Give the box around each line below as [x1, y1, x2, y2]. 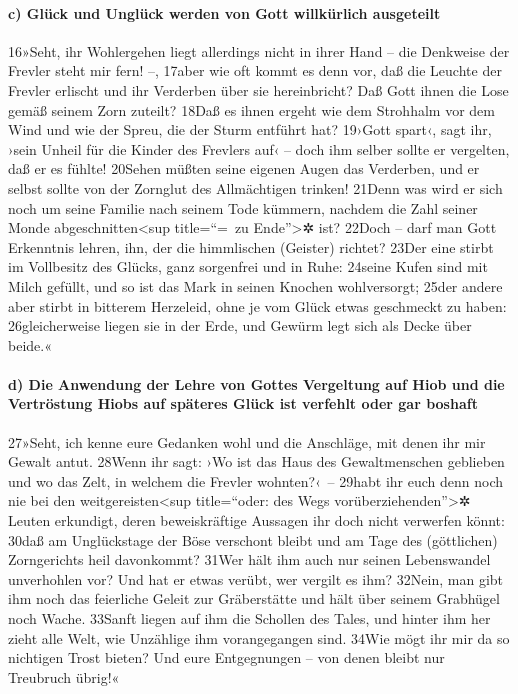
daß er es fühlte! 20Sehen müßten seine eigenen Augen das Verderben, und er [8, 158, 480, 179]
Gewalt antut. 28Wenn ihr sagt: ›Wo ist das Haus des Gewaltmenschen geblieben [8, 451, 505, 472]
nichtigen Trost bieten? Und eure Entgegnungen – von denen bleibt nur [8, 647, 445, 668]
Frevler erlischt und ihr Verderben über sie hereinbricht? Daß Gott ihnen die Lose [8, 79, 509, 100]
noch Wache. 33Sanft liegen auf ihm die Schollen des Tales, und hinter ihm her [8, 608, 491, 629]
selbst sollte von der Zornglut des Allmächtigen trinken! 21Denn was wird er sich [8, 177, 503, 198]
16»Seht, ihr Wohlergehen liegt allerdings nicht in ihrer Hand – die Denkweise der [8, 40, 510, 61]
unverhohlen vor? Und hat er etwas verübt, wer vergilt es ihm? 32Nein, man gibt [8, 568, 504, 589]
